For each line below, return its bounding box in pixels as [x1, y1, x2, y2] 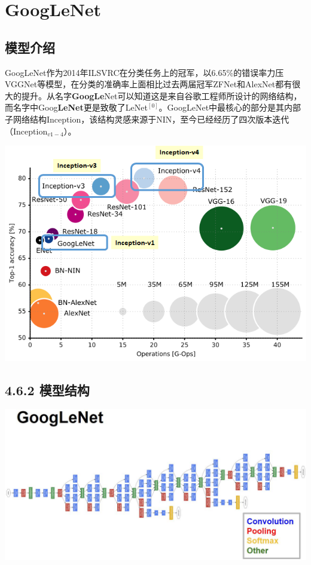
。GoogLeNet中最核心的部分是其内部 [158, 101, 301, 114]
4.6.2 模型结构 [5, 380, 90, 399]
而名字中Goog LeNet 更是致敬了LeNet [5, 101, 148, 114]
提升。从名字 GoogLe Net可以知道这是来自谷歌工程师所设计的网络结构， [21, 89, 302, 102]
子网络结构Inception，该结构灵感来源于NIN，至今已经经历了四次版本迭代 [5, 112, 289, 125]
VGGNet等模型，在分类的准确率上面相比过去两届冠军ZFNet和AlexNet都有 [5, 78, 292, 90]
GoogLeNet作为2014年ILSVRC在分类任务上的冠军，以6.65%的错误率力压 [5, 66, 284, 78]
